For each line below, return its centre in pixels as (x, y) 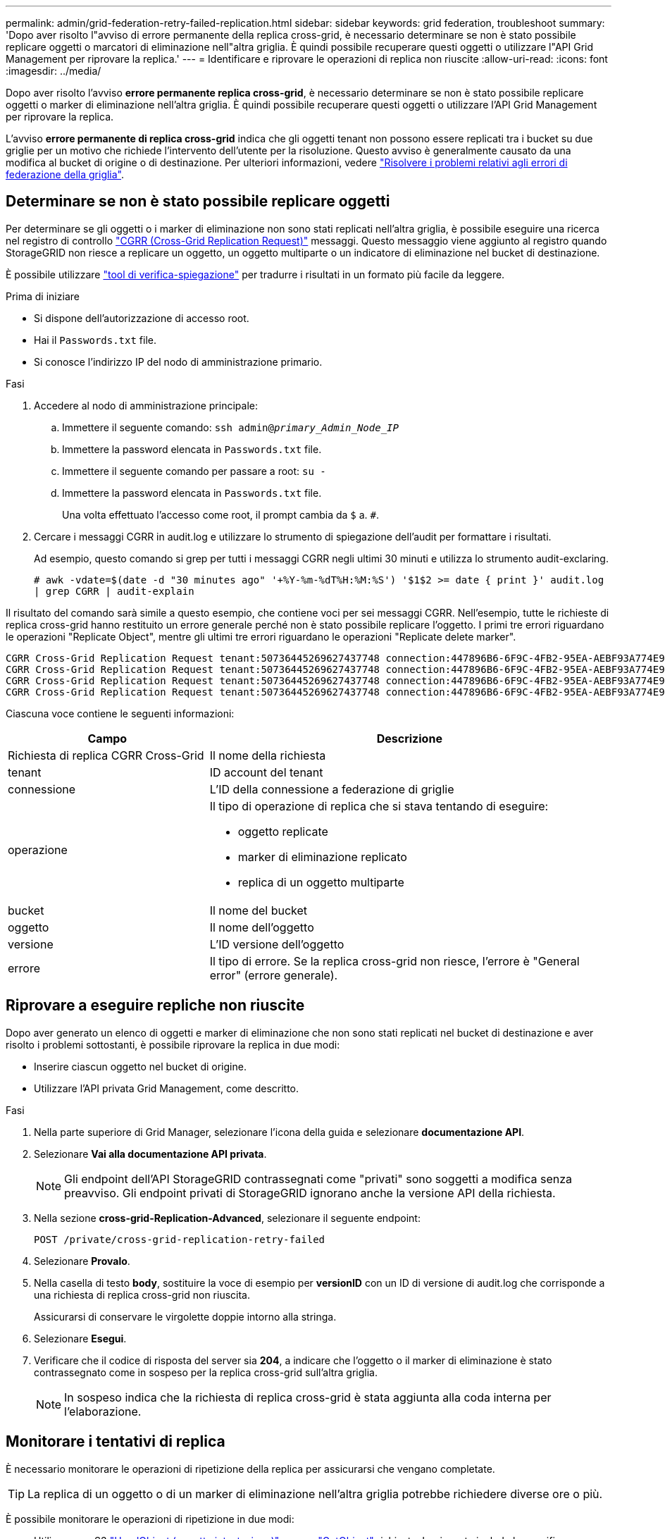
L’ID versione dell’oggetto (277, 944)
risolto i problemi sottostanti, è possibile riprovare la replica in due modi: (173, 1044)
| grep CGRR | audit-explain (114, 591)
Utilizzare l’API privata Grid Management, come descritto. (167, 1088)
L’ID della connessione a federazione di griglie (332, 789)
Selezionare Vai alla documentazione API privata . (150, 1154)
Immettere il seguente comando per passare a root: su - (194, 471)
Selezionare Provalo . (82, 1261)
